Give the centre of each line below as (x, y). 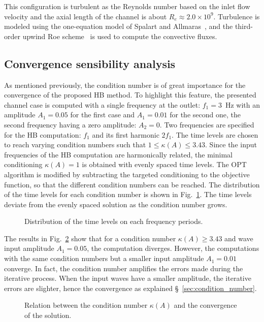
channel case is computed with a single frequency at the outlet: (102, 104)
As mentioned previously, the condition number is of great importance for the (125, 85)
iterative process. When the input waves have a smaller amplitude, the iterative (128, 278)
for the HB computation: (43, 134)
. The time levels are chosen (215, 134)
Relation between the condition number (86, 305)
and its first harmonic (126, 134)
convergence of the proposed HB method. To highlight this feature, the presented (130, 95)
